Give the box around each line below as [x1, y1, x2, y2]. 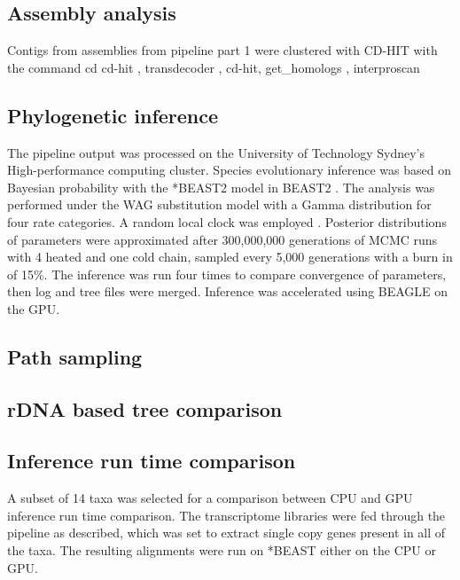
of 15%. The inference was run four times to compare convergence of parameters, [7, 264, 447, 283]
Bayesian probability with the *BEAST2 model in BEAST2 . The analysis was [7, 177, 435, 196]
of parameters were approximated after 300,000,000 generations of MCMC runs [7, 230, 438, 248]
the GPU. [7, 299, 60, 317]
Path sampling [7, 342, 143, 370]
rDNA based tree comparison [7, 395, 283, 422]
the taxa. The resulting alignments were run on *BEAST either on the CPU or [7, 541, 436, 560]
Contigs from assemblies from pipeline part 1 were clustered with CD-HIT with [7, 41, 438, 59]
